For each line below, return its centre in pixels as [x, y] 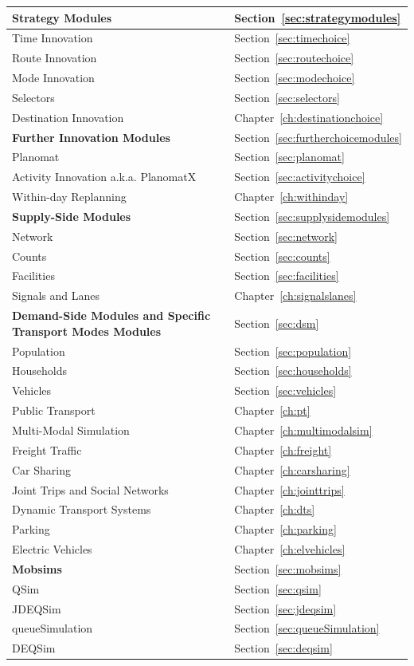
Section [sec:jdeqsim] [285, 608]
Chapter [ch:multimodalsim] [303, 430]
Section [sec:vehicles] [285, 390]
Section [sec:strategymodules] [318, 17]
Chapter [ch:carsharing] [292, 469]
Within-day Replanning [69, 197]
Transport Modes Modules [87, 331]
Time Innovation [53, 38]
